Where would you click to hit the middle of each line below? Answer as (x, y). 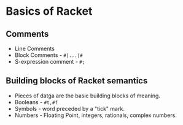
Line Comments (34, 48)
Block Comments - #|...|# (49, 55)
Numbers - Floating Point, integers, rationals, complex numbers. (96, 115)
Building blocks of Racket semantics (77, 81)
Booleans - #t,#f (36, 102)
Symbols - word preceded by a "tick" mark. (70, 108)
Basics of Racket (49, 11)
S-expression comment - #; (50, 62)
